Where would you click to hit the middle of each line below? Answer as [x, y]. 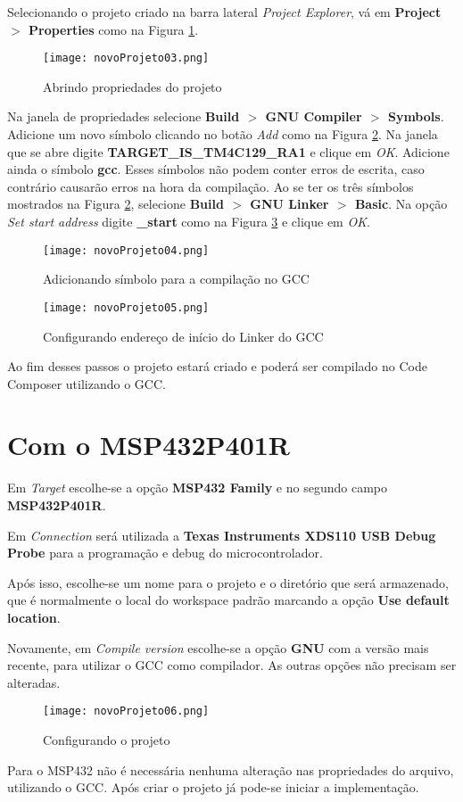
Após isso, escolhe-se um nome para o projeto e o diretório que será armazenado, [228, 582]
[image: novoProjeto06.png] [126, 711]
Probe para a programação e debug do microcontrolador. [165, 553]
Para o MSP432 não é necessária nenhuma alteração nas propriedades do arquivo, [231, 769]
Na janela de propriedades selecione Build [124, 116]
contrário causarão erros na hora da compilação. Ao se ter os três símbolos [211, 186]
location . [34, 617]
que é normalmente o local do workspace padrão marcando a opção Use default [228, 600]
